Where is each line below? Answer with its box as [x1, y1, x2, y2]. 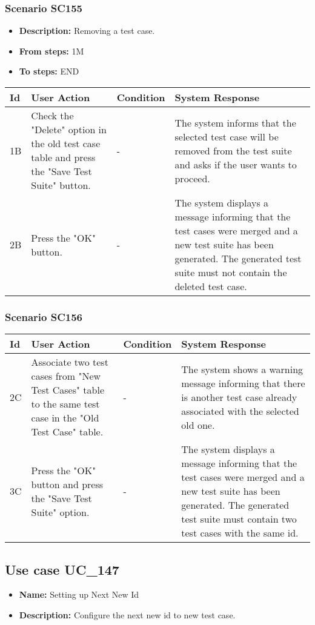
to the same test [31, 397, 100, 411]
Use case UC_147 [5, 560, 119, 578]
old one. [181, 417, 215, 432]
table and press [31, 150, 96, 164]
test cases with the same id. [181, 526, 299, 540]
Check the [31, 108, 74, 122]
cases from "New [31, 369, 101, 383]
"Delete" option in [31, 122, 107, 136]
